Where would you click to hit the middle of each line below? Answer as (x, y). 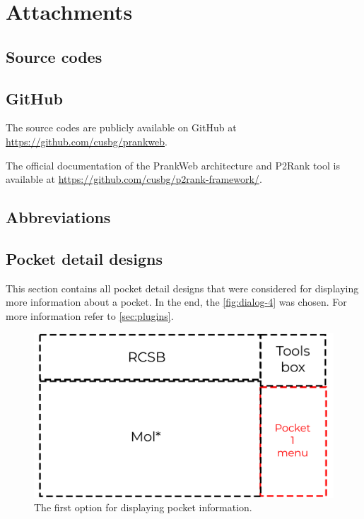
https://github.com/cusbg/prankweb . (87, 141)
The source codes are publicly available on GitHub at (121, 127)
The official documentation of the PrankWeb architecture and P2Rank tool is (173, 165)
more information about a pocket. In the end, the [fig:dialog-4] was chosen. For (176, 302)
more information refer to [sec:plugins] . (90, 315)
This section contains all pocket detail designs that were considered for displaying (182, 288)
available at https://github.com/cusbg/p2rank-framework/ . (134, 179)
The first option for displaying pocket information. (143, 507)
